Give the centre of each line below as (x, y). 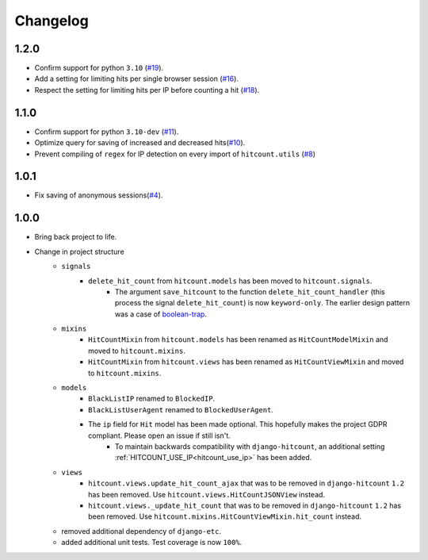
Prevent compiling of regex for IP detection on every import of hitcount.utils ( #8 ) (175, 154)
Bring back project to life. (76, 237)
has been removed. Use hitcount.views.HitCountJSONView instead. (206, 494)
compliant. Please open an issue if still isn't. (160, 435)
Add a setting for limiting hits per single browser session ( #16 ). (137, 79)
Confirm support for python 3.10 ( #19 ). (99, 68)
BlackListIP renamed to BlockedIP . (152, 399)
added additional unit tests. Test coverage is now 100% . (152, 543)
